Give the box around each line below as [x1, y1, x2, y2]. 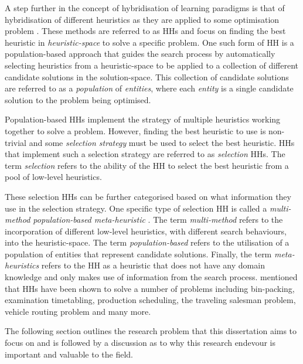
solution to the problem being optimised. [5, 93, 151, 106]
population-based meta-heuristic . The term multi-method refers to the [33, 213, 283, 226]
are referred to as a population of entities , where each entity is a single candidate [5, 82, 294, 94]
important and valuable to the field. [5, 348, 134, 360]
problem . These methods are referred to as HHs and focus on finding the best [5, 25, 286, 37]
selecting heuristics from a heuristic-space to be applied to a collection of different [5, 59, 299, 71]
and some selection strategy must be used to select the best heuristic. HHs [29, 136, 295, 148]
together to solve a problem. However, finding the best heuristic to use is [5, 124, 266, 137]
